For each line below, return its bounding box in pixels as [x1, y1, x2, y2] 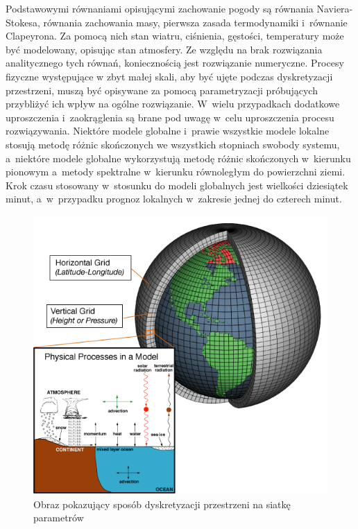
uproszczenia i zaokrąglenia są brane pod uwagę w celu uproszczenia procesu [6, 110, 334, 124]
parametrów [33, 510, 84, 525]
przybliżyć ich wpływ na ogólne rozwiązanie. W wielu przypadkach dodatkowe [6, 96, 340, 111]
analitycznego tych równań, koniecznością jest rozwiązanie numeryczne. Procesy [6, 55, 344, 70]
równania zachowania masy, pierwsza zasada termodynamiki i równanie [43, 15, 348, 29]
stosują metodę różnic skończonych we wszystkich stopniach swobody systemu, [6, 137, 340, 151]
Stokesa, [6, 15, 40, 29]
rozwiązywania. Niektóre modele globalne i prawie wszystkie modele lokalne [6, 123, 330, 138]
